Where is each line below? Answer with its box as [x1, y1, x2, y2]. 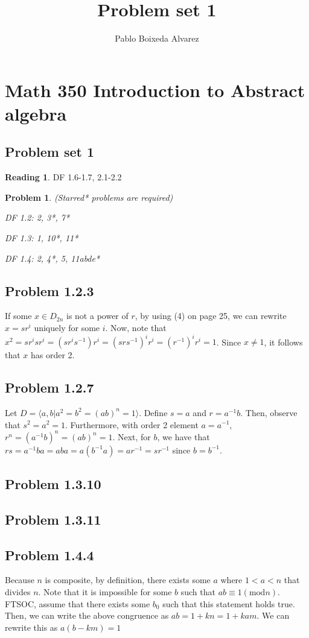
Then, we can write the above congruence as [5, 609, 169, 622]
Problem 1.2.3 [5, 281, 94, 300]
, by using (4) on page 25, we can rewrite [135, 309, 287, 322]
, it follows [264, 335, 303, 348]
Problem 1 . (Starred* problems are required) [5, 191, 173, 203]
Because [5, 573, 34, 586]
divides [5, 586, 31, 598]
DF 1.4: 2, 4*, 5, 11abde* [5, 251, 100, 264]
